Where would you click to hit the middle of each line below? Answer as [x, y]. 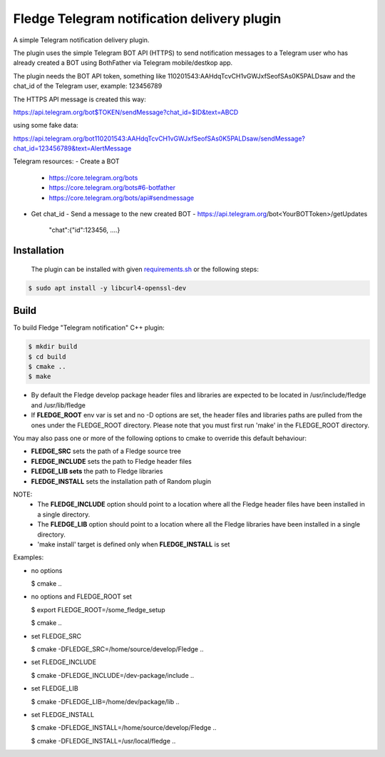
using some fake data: [46, 126]
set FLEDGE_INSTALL [63, 714]
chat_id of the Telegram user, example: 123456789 [88, 86]
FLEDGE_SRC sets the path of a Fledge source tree [106, 451]
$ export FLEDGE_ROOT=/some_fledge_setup [98, 609]
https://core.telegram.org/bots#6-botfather [112, 188]
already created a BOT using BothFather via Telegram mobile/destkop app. [123, 63]
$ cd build [47, 356]
